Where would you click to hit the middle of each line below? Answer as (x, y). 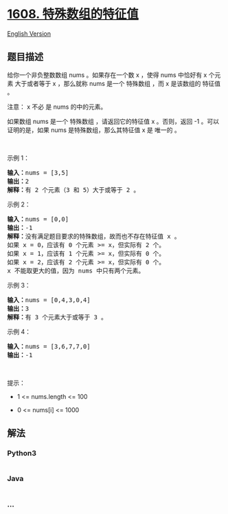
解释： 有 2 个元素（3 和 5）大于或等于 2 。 (73, 190)
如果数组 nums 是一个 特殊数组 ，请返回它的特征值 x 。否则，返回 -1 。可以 (113, 121)
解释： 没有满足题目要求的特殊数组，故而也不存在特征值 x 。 (94, 236)
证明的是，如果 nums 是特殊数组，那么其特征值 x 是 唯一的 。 (94, 130)
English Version (29, 33)
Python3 (22, 453)
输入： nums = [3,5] (38, 172)
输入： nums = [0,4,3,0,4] (49, 300)
